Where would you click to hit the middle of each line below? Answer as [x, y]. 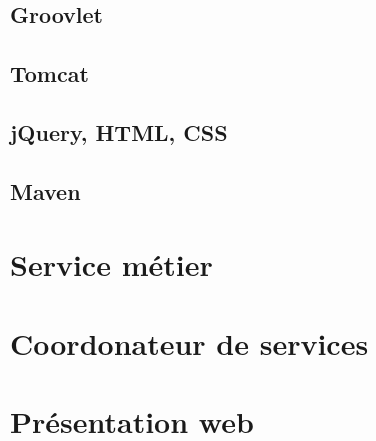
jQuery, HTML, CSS [119, 131]
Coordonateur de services [189, 342]
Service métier [111, 264]
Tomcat [49, 73]
